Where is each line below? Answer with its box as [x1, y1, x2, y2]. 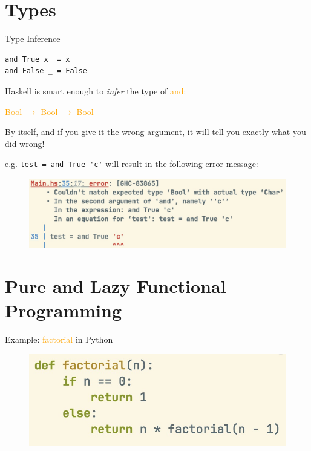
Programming [5, 297, 122, 322]
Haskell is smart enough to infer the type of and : [5, 84, 186, 97]
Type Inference [5, 32, 61, 45]
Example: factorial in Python [5, 332, 113, 345]
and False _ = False [5, 67, 88, 76]
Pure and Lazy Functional [5, 274, 226, 298]
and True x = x [5, 54, 70, 64]
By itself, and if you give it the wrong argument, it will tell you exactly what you [5, 125, 306, 138]
